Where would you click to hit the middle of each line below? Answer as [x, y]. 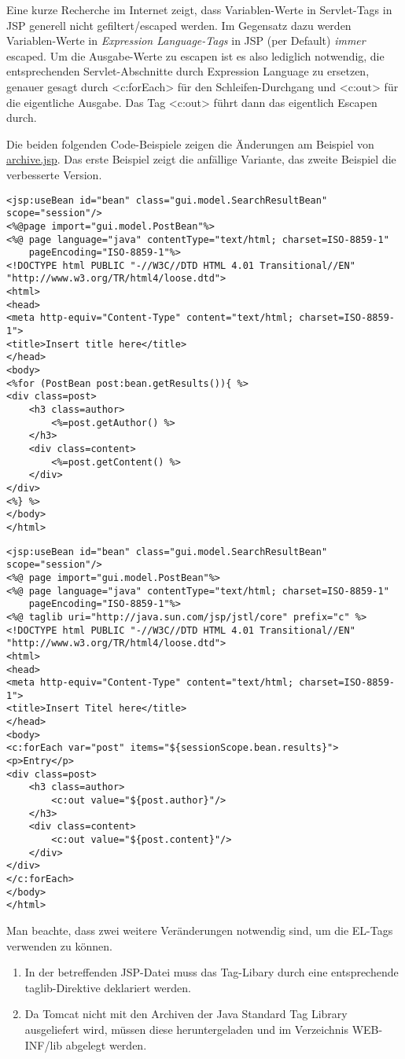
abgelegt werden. [106, 1044]
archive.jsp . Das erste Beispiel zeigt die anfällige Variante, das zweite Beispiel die [201, 159]
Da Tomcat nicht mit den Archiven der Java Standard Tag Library [186, 1014]
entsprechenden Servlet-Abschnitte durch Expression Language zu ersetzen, [188, 71]
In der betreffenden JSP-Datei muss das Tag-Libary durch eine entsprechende [212, 972]
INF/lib [44, 1044]
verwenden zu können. [59, 945]
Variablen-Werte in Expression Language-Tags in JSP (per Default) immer [186, 40]
